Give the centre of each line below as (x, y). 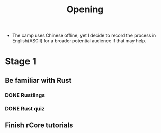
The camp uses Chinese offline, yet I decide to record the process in (84, 36)
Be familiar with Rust (38, 80)
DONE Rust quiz (25, 108)
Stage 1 (21, 62)
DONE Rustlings (25, 95)
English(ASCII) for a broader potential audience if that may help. (79, 41)
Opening (85, 9)
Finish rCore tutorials (39, 125)
